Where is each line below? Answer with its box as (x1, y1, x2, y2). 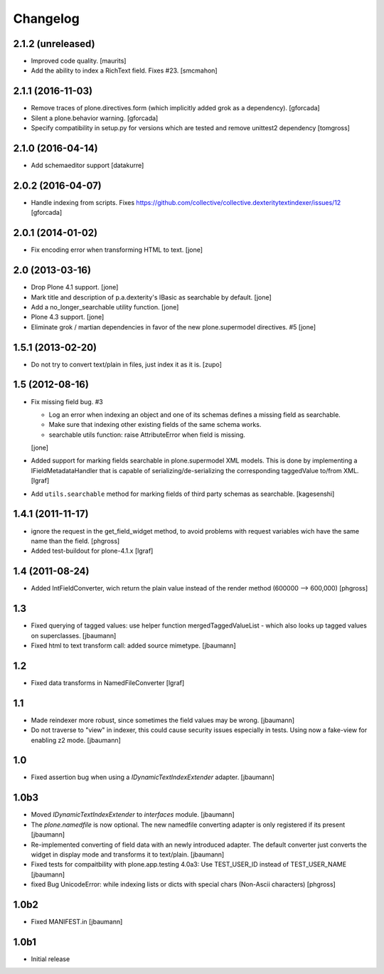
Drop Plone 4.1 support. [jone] (31, 283, 119, 292)
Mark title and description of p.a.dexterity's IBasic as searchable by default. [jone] (31, 292, 272, 302)
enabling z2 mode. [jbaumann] (31, 736, 121, 744)
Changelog (13, 11, 80, 26)
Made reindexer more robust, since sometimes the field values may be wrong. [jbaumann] (31, 716, 295, 724)
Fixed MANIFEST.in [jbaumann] (31, 917, 123, 926)
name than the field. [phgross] (31, 536, 120, 545)
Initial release (31, 954, 70, 963)
